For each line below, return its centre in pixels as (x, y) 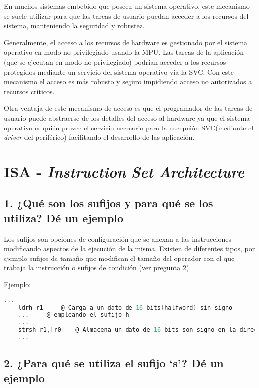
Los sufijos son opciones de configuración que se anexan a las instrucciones (118, 238)
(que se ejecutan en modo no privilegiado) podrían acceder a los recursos (115, 62)
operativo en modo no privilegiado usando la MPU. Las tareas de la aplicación (124, 52)
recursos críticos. (29, 91)
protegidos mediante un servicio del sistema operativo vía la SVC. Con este (119, 71)
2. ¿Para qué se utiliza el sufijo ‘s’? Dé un (114, 363)
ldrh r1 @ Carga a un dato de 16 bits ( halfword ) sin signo (125, 308)
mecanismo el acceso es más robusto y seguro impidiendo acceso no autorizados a (128, 81)
